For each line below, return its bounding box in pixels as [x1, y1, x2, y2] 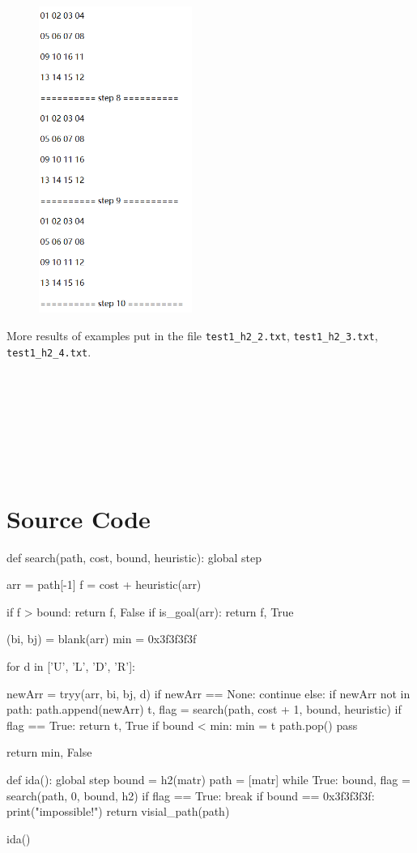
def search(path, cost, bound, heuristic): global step [6, 548, 262, 565]
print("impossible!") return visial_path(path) [6, 803, 230, 820]
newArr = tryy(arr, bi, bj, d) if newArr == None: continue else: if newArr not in [6, 685, 411, 702]
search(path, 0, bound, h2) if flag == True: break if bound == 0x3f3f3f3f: [6, 787, 375, 804]
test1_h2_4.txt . [6, 343, 91, 360]
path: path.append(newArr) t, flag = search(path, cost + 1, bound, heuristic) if [6, 701, 402, 718]
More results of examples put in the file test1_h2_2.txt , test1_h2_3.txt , [6, 327, 378, 344]
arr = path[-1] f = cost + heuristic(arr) [6, 576, 202, 593]
